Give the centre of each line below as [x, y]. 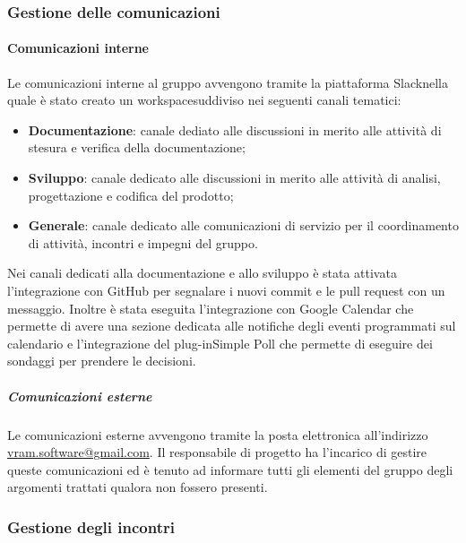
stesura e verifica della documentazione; [137, 147]
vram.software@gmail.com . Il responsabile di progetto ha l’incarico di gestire [217, 452]
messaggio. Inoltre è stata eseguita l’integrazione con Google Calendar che [211, 308]
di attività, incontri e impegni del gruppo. [143, 242]
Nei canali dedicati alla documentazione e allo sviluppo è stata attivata [202, 273]
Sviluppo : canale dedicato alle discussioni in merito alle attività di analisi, [234, 178]
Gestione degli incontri [91, 526]
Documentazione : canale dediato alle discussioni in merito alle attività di [235, 129]
